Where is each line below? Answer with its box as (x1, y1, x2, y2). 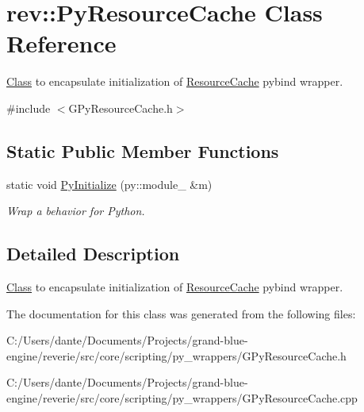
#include (6, 99, 51, 116)
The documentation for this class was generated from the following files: (6, 305, 356, 322)
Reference (6, 27, 117, 60)
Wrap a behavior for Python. (6, 202, 145, 219)
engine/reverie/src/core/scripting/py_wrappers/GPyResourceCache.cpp (6, 390, 358, 406)
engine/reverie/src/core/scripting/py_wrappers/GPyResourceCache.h (6, 347, 347, 364)
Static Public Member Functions (6, 138, 279, 163)
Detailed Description (6, 241, 180, 266)
